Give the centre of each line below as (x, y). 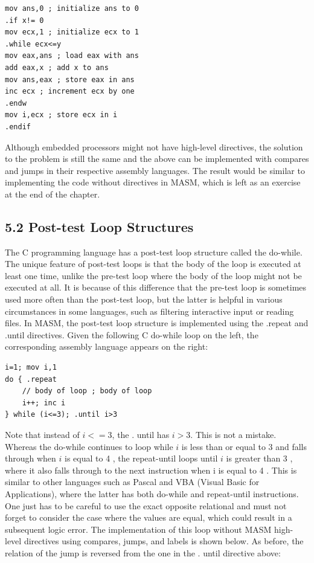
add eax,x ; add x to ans (57, 67)
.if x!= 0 (24, 20)
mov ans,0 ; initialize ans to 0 (72, 8)
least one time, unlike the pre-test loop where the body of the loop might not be (153, 275)
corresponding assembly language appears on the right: (107, 346)
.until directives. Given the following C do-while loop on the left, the (132, 334)
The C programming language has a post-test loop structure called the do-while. (154, 252)
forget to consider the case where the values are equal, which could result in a (149, 517)
